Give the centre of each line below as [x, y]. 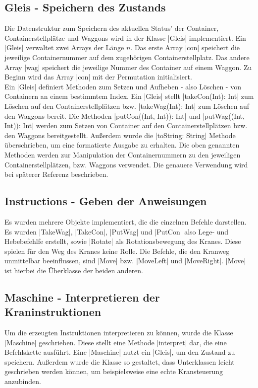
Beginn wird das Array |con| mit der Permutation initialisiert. [98, 77]
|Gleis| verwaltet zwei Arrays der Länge [64, 47]
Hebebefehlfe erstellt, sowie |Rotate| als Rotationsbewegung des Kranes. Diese [123, 241]
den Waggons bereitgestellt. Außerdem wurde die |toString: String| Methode [120, 135]
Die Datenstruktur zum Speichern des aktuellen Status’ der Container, [112, 28]
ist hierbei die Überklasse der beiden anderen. [74, 270]
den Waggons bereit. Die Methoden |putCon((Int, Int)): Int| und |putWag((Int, [125, 116]
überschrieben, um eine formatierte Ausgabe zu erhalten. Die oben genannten [122, 145]
